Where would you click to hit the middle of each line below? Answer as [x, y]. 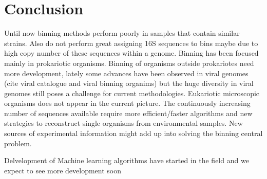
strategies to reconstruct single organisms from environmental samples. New [123, 123]
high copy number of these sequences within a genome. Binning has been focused [131, 53]
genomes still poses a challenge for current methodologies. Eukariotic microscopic [132, 93]
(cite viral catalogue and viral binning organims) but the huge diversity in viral [129, 83]
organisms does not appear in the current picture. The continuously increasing [127, 103]
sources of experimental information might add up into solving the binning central [133, 133]
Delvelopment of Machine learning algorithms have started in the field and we [127, 160]
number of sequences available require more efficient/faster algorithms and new [128, 113]
